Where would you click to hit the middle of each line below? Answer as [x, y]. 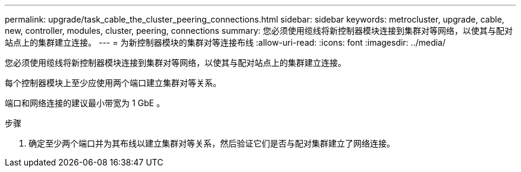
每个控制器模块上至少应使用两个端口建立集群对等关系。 [113, 83]
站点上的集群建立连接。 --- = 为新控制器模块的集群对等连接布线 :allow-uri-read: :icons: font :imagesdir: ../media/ [225, 42]
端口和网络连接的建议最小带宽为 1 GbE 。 [85, 103]
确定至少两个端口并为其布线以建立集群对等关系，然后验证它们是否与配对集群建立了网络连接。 [212, 143]
